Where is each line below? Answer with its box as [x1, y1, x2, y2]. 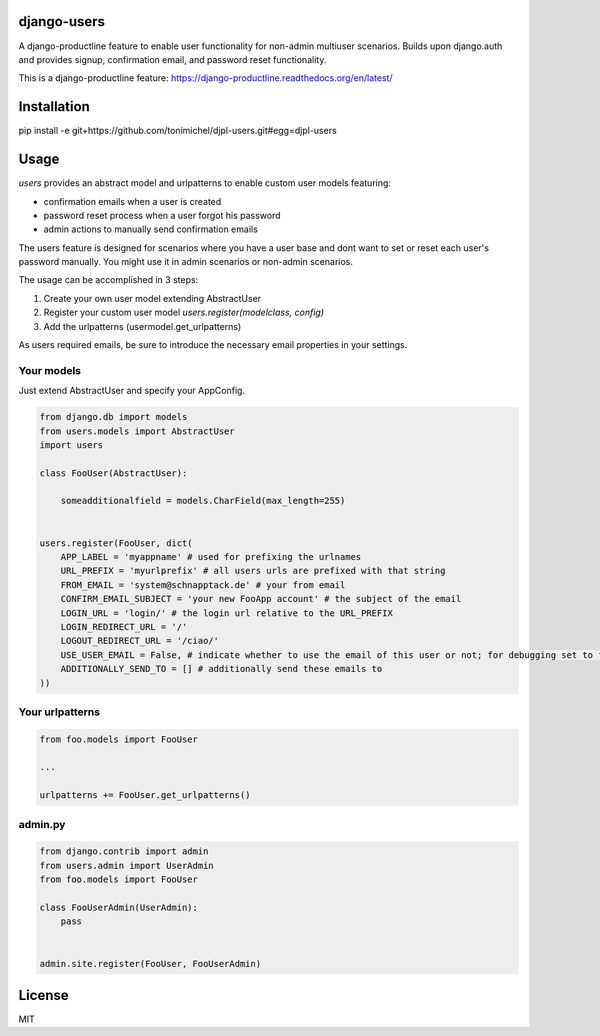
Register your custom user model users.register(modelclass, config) [43, 306, 325, 319]
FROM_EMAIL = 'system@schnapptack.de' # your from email [60, 579, 346, 590]
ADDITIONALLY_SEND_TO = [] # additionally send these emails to [60, 663, 383, 675]
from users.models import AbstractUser [39, 425, 235, 437]
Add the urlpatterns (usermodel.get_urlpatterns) [43, 320, 242, 332]
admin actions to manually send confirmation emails [43, 223, 259, 235]
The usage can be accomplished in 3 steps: [18, 274, 199, 286]
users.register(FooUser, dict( [39, 537, 194, 549]
